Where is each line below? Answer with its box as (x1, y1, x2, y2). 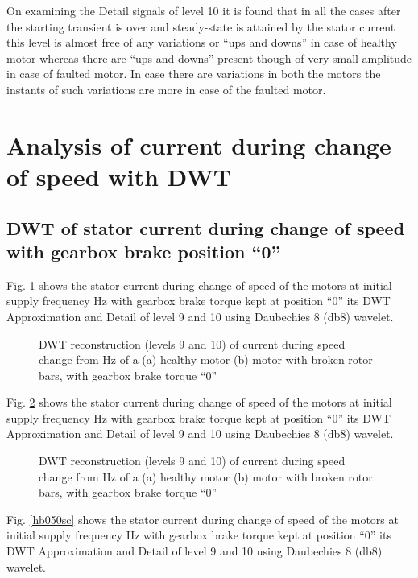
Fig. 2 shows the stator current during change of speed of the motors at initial (6, 394, 392, 411)
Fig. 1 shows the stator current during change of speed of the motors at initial (6, 276, 392, 293)
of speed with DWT (6, 159, 232, 192)
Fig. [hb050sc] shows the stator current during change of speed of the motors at (6, 510, 399, 527)
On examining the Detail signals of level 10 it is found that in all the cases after (6, 2, 401, 19)
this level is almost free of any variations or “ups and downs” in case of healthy (6, 34, 397, 51)
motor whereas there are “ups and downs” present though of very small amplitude (6, 49, 412, 66)
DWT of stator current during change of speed (6, 215, 405, 240)
